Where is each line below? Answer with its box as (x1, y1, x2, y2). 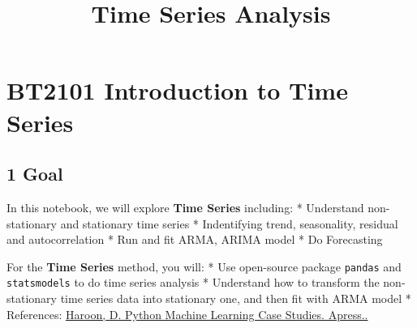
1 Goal (6, 161, 63, 186)
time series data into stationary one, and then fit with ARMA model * (60, 290, 411, 307)
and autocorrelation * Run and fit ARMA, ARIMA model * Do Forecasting (6, 231, 383, 248)
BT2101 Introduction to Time (6, 74, 348, 107)
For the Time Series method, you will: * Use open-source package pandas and (6, 258, 402, 275)
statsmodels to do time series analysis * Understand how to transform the (6, 274, 380, 291)
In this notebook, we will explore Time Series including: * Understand (6, 198, 364, 215)
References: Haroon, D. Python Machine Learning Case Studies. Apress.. (6, 305, 368, 322)
